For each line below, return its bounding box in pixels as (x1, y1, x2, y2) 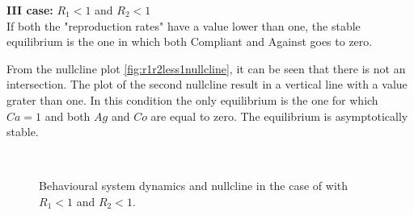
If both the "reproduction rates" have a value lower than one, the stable (6, 17, 361, 34)
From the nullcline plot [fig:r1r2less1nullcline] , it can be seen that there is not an (6, 60, 406, 76)
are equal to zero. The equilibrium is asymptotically (150, 107, 408, 124)
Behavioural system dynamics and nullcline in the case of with (39, 177, 349, 194)
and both (44, 107, 91, 124)
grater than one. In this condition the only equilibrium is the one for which (6, 91, 378, 108)
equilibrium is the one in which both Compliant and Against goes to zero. (6, 33, 373, 50)
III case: (6, 2, 53, 18)
